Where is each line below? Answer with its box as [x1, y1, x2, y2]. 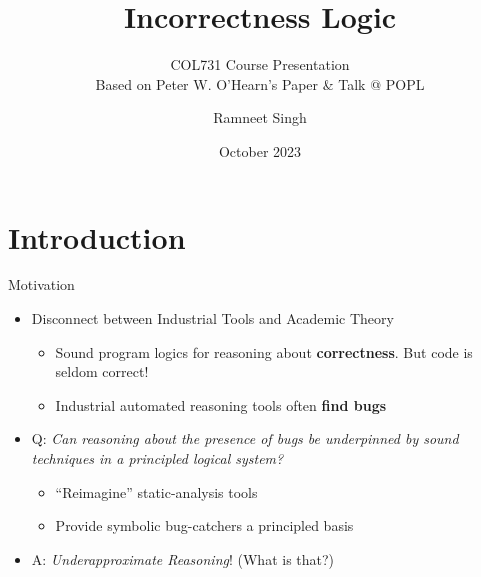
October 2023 [218, 140, 302, 161]
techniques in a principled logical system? [31, 448, 284, 468]
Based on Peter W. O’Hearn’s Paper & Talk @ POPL [95, 73, 425, 94]
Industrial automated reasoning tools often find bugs [55, 394, 387, 415]
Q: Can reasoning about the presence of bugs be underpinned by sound [31, 428, 459, 449]
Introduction [8, 216, 186, 257]
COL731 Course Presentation [170, 54, 350, 75]
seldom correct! [55, 361, 149, 382]
